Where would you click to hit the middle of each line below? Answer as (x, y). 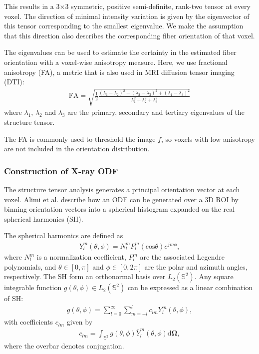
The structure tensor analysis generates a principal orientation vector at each (122, 189)
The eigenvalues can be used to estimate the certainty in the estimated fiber (120, 52)
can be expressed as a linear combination (190, 287)
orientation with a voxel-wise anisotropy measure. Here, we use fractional (116, 62)
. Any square (214, 276)
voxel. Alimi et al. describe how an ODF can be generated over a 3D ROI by (121, 199)
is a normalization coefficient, (81, 257)
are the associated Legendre (182, 257)
